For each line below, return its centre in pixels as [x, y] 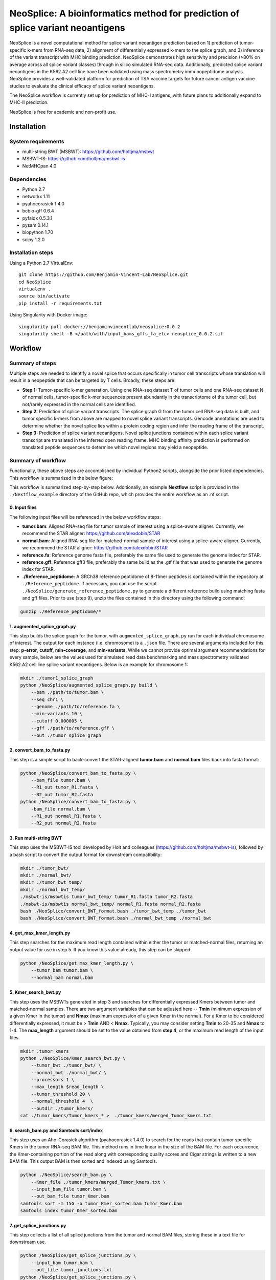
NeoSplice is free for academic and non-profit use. [63, 112]
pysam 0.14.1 [35, 225]
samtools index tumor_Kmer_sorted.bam [69, 1211]
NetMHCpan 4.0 [39, 166]
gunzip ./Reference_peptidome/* [61, 611]
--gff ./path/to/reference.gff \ [73, 728]
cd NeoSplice [35, 282]
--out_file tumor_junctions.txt [72, 1270]
